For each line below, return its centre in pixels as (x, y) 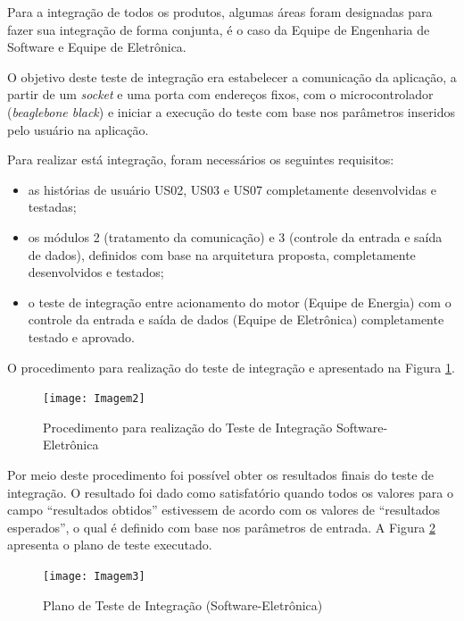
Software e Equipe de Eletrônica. (97, 47)
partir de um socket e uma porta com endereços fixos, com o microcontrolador (220, 94)
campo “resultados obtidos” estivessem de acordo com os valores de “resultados (224, 510)
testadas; (52, 207)
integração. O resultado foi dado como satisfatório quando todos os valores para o (230, 492)
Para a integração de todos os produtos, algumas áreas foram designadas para (220, 12)
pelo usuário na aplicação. (78, 129)
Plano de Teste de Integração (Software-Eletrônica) (183, 604)
